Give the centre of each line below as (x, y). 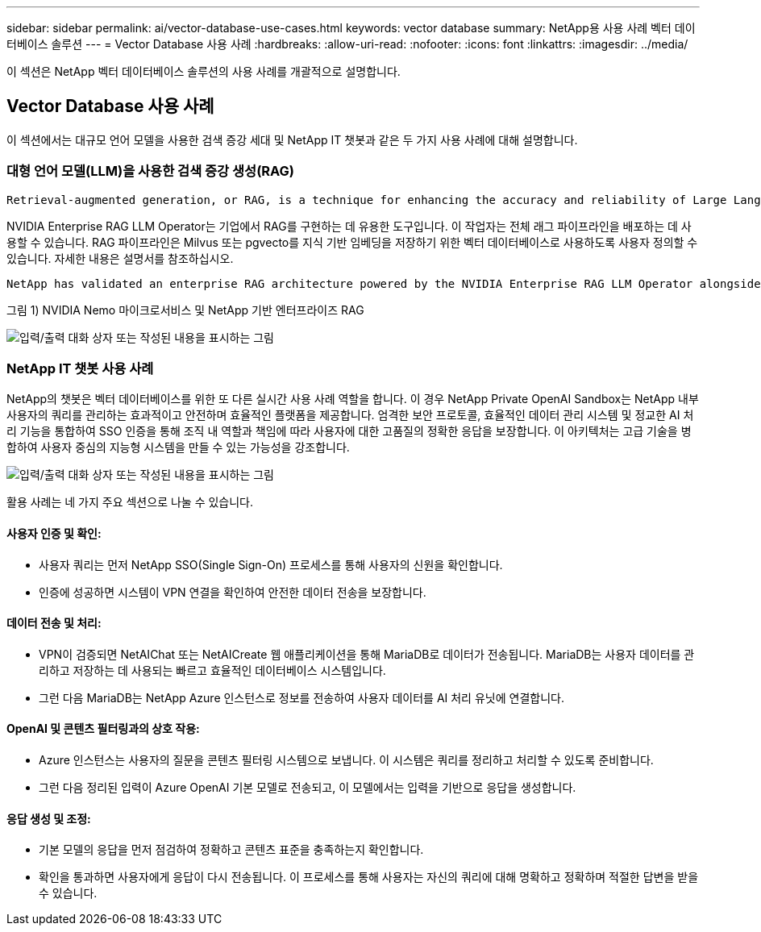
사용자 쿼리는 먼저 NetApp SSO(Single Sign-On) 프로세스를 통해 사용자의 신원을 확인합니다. (271, 564)
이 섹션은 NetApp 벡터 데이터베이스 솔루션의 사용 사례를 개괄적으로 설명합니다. (204, 71)
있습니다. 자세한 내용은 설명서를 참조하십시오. (120, 258)
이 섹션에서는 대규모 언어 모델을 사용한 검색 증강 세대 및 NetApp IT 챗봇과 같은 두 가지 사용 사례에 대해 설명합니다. (292, 139)
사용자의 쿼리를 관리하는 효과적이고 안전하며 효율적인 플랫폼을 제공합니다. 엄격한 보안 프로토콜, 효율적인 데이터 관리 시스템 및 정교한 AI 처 (350, 415)
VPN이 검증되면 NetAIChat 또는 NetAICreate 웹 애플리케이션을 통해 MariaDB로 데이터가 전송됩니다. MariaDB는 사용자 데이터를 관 (367, 654)
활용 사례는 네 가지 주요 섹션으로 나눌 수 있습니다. (130, 502)
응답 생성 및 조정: (49, 818)
